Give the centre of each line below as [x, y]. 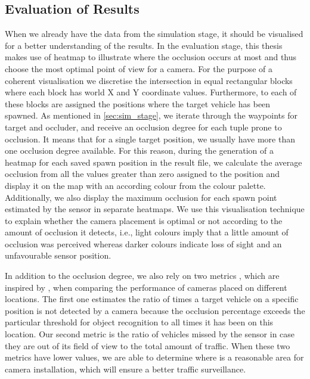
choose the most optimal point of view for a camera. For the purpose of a [139, 68]
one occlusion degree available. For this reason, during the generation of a [139, 150]
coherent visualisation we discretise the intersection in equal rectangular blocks [149, 80]
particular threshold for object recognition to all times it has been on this [139, 322]
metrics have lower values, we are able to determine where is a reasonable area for [154, 357]
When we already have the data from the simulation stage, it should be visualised [154, 34]
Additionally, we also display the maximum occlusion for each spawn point [141, 197]
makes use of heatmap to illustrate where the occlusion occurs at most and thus [151, 57]
